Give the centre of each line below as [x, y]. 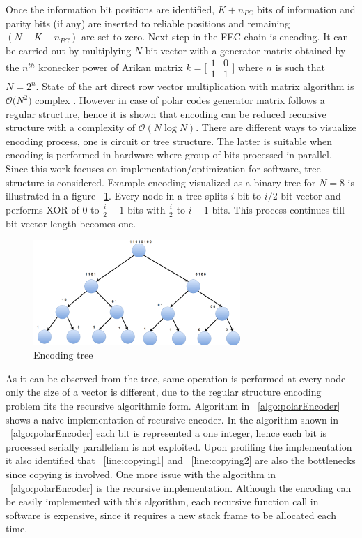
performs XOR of [42, 209]
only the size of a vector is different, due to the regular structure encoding [164, 392]
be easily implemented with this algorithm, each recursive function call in [162, 501]
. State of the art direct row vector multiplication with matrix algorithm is [195, 86]
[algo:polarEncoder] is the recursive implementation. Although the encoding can [181, 487]
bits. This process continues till [278, 209]
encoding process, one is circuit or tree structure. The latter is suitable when [169, 141]
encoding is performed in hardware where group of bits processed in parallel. [169, 155]
